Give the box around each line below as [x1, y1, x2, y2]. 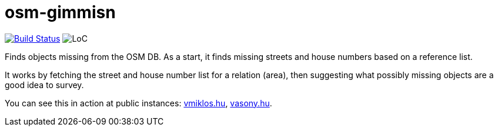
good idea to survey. [5, 79, 84, 90]
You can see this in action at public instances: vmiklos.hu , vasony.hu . [5, 98, 272, 108]
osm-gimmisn [5, 2, 116, 22]
